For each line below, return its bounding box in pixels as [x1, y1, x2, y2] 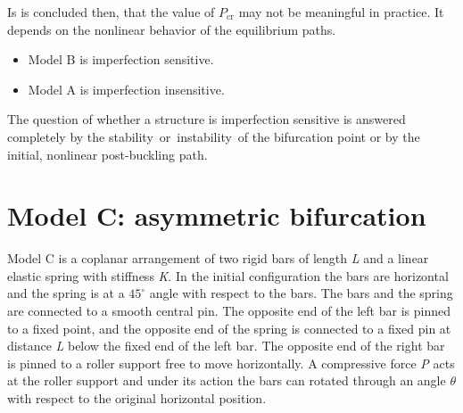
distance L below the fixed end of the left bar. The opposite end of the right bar [7, 336, 445, 355]
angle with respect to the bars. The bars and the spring [149, 284, 453, 302]
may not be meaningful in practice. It [238, 3, 444, 21]
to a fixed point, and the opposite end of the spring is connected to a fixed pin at [7, 318, 451, 337]
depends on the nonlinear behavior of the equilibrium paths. [7, 20, 336, 38]
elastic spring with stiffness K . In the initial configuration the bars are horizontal [7, 266, 449, 285]
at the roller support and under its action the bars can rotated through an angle [7, 371, 446, 390]
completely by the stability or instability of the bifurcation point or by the [7, 127, 420, 145]
